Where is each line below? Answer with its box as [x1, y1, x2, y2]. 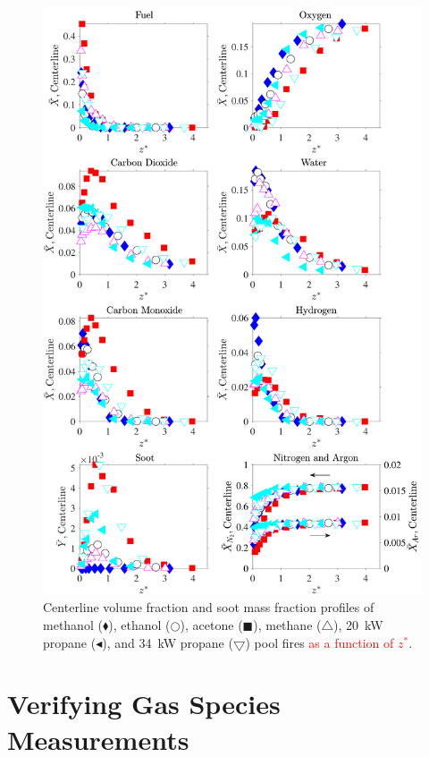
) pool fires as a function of [245, 633, 394, 651]
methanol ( [43, 616, 103, 634]
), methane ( [253, 616, 322, 634]
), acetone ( [180, 616, 243, 634]
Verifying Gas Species [7, 685, 281, 722]
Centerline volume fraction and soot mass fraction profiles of [43, 598, 374, 617]
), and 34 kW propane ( [102, 633, 233, 651]
